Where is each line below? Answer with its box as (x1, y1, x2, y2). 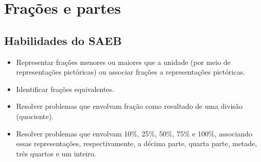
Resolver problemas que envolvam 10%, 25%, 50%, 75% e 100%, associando (16, 128, 252, 138)
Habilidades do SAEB (4, 32, 122, 48)
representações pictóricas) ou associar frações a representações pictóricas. (16, 66, 245, 77)
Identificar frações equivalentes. (16, 83, 114, 94)
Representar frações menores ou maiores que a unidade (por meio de (16, 56, 231, 67)
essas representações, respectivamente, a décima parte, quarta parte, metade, (16, 138, 257, 149)
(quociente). (16, 110, 54, 121)
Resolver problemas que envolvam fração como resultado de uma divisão (16, 101, 243, 111)
